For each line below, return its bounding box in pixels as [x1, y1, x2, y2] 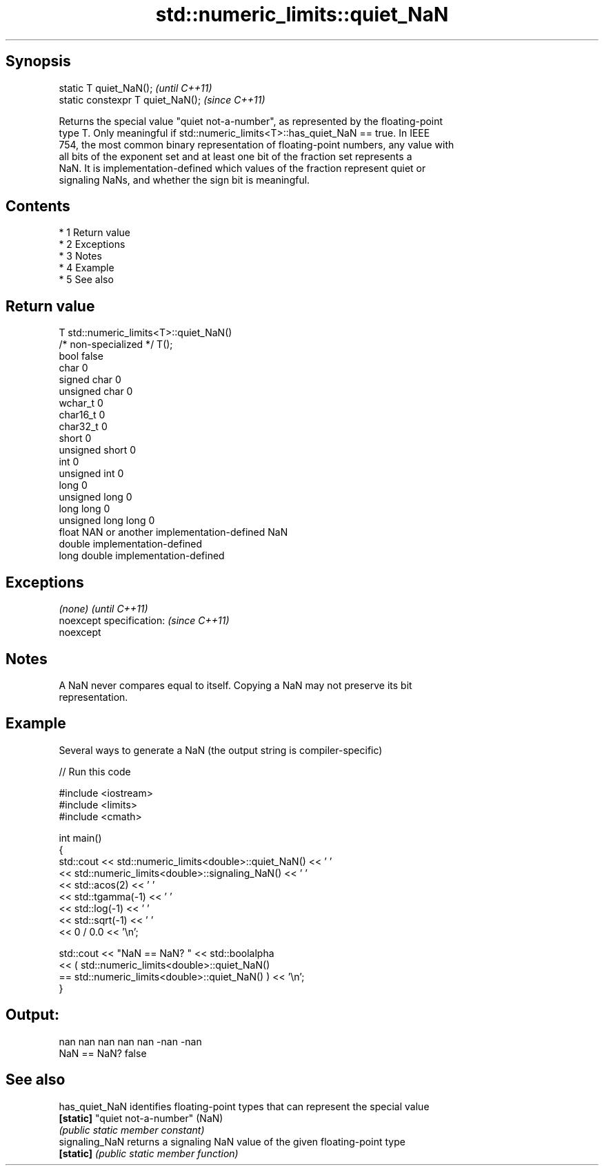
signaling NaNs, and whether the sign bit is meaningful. [59, 173, 310, 186]
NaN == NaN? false [59, 1047, 147, 1059]
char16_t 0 [59, 409, 105, 421]
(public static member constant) [59, 1123, 205, 1136]
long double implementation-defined [59, 550, 225, 562]
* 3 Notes [59, 250, 102, 262]
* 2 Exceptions [59, 238, 125, 251]
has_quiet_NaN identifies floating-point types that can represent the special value [59, 1100, 430, 1112]
